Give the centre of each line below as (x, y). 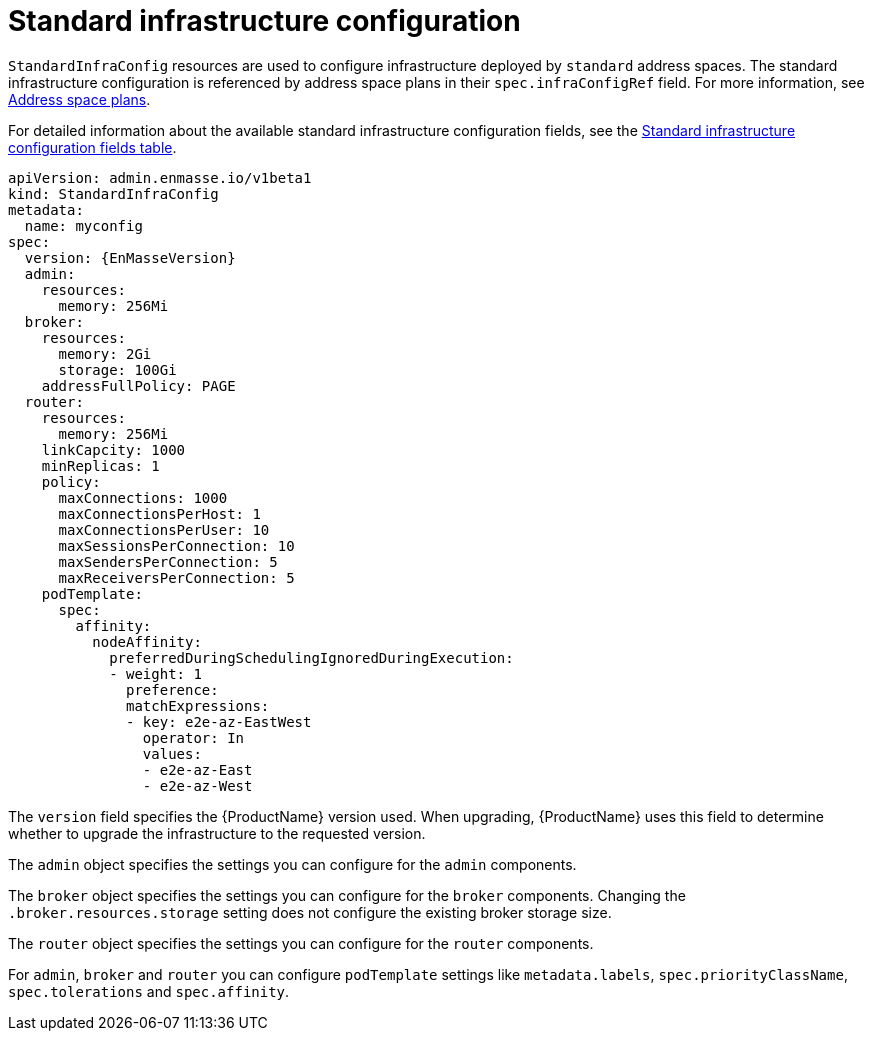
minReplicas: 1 (100, 465)
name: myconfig (83, 225)
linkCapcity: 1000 (113, 449)
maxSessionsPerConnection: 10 (176, 545)
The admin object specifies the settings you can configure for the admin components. (292, 864)
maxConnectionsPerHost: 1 (159, 513)
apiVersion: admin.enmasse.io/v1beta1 (160, 177)
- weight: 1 (155, 673)
